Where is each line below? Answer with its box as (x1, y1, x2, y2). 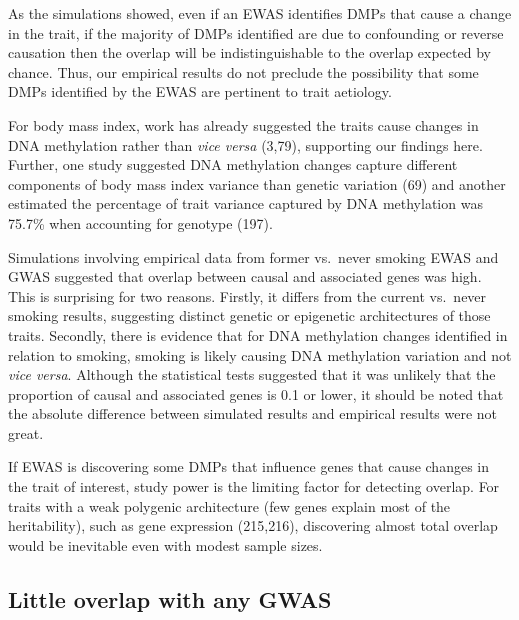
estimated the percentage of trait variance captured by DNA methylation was (8, 193, 483, 214)
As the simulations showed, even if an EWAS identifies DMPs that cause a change (8, 3, 512, 23)
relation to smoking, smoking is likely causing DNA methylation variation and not (8, 344, 512, 365)
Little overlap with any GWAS (8, 583, 332, 614)
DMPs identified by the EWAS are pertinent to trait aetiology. (8, 81, 392, 102)
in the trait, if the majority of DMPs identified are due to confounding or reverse (8, 22, 504, 43)
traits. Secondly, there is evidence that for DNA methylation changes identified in (8, 324, 508, 345)
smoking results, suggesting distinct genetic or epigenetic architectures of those (8, 305, 491, 326)
